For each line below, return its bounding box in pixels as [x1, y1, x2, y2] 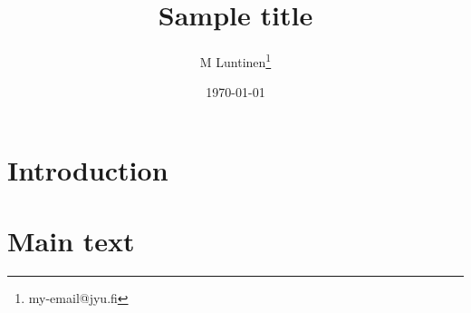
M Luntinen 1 [199, 50, 272, 71]
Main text [7, 222, 135, 259]
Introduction [7, 151, 168, 188]
